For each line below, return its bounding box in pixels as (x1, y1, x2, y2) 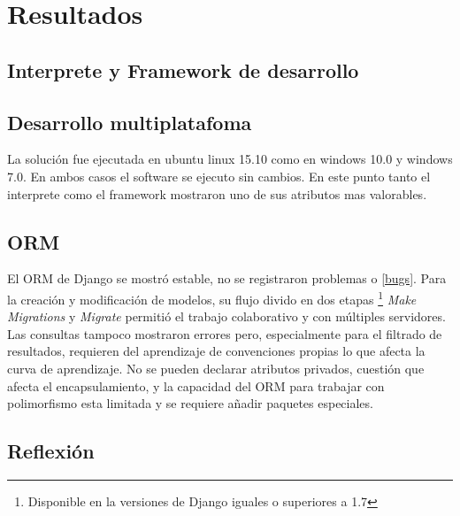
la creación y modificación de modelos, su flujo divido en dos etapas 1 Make (7, 287, 417, 308)
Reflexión (7, 437, 95, 465)
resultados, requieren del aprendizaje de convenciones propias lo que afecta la (7, 342, 425, 360)
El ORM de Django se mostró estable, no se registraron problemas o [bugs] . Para (7, 269, 447, 288)
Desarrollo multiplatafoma (7, 108, 252, 135)
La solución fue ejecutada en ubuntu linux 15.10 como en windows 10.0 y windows (7, 150, 453, 168)
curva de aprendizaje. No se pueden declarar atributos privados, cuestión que (7, 358, 425, 377)
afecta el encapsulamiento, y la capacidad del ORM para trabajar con (7, 376, 385, 395)
